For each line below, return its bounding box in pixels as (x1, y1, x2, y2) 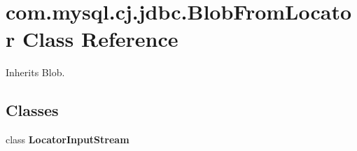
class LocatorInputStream (6, 132, 129, 147)
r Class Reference (6, 24, 178, 53)
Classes (6, 99, 59, 121)
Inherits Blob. (6, 65, 65, 80)
